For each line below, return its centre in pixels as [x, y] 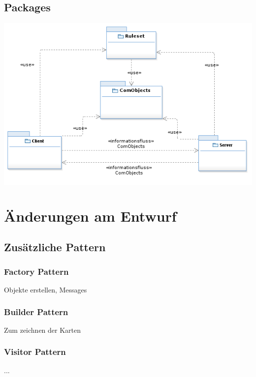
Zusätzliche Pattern [55, 247]
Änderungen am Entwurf [90, 216]
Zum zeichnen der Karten [43, 330]
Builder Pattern [36, 311]
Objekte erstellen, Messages [46, 290]
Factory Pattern [36, 271]
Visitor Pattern [35, 352]
